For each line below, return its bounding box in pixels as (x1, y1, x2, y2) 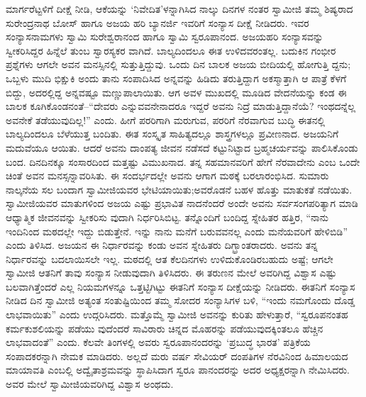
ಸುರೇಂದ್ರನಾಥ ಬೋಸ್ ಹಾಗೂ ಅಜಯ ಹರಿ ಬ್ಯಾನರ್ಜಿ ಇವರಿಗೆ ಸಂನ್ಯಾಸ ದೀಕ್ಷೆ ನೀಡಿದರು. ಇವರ (6, 15, 309, 30)
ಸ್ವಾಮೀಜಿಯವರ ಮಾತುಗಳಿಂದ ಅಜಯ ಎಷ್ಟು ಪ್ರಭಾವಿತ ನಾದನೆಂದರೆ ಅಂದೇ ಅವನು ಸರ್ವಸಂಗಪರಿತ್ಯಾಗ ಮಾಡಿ (6, 196, 358, 211)
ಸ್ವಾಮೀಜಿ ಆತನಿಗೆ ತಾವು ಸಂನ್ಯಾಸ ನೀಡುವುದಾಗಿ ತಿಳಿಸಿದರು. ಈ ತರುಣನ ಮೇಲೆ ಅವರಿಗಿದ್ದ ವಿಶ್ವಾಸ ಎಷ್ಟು (6, 265, 337, 280)
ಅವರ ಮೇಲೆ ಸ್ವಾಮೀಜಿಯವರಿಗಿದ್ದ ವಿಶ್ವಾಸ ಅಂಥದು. (6, 376, 174, 391)
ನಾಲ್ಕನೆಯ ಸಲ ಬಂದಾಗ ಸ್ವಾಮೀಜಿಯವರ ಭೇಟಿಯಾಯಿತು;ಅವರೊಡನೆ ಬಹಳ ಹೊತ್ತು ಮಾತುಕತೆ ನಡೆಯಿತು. (6, 181, 353, 196)
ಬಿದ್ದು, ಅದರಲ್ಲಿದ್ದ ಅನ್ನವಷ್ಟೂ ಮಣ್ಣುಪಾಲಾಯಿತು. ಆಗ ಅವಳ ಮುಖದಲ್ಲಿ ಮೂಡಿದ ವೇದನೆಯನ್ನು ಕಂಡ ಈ (6, 84, 347, 99)
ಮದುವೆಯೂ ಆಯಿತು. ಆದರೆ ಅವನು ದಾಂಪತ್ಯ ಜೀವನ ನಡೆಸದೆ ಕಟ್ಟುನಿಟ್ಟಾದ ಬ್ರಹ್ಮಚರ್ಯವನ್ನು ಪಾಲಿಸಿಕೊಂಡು (6, 140, 358, 155)
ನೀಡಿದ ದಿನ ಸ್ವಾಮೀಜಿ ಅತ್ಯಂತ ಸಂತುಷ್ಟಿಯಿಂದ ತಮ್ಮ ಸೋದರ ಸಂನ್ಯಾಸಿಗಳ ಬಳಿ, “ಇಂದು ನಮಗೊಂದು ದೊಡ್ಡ (6, 293, 355, 308)
